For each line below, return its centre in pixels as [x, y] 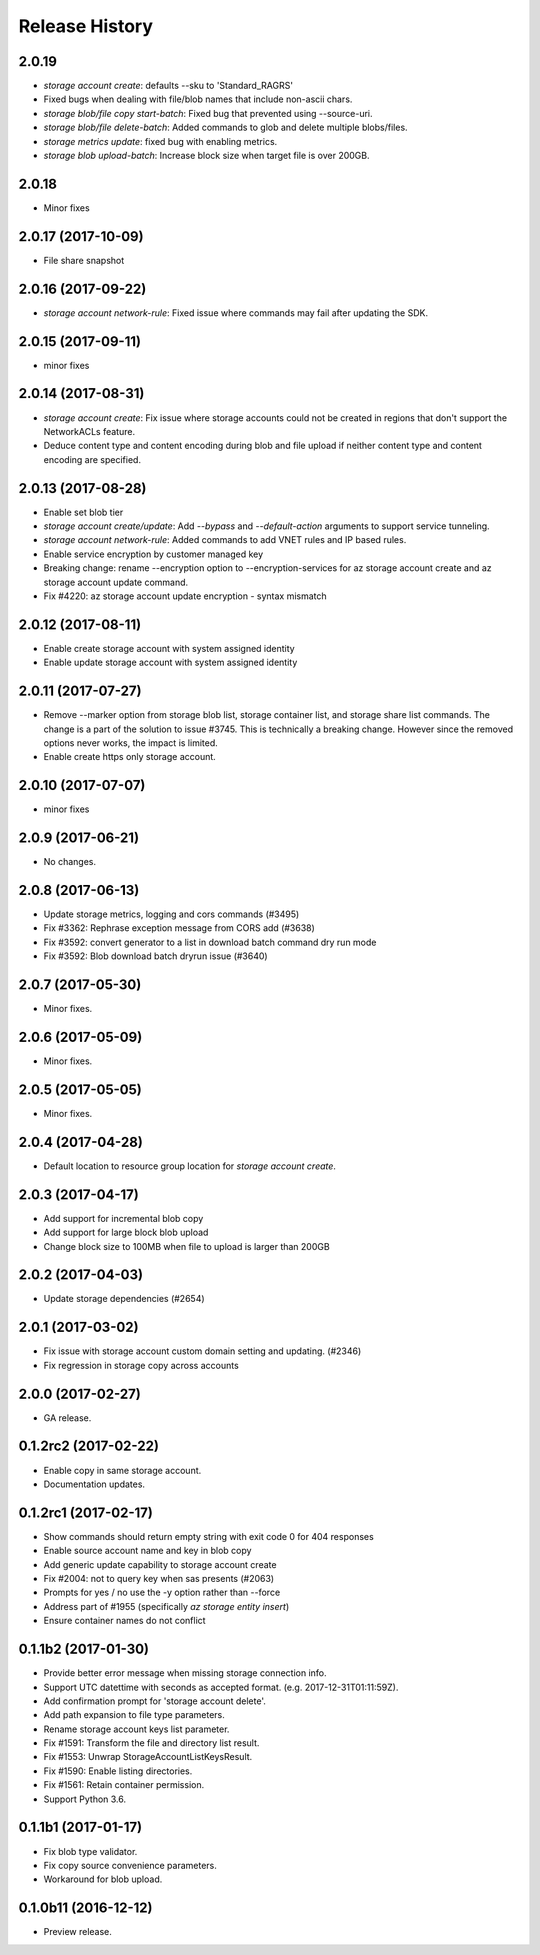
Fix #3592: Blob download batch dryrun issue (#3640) [156, 956]
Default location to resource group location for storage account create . [190, 1166]
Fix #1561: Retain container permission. [124, 1785]
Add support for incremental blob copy [123, 1218]
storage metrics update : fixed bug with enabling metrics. [160, 141]
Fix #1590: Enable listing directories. [118, 1771]
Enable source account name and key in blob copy [147, 1551]
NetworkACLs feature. [89, 431]
